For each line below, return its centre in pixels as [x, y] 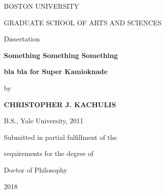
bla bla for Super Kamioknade [56, 71]
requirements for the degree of [49, 153]
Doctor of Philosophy [36, 169]
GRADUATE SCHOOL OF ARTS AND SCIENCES [83, 22]
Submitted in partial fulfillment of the [61, 137]
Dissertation [22, 39]
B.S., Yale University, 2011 [44, 121]
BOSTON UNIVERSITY [42, 6]
